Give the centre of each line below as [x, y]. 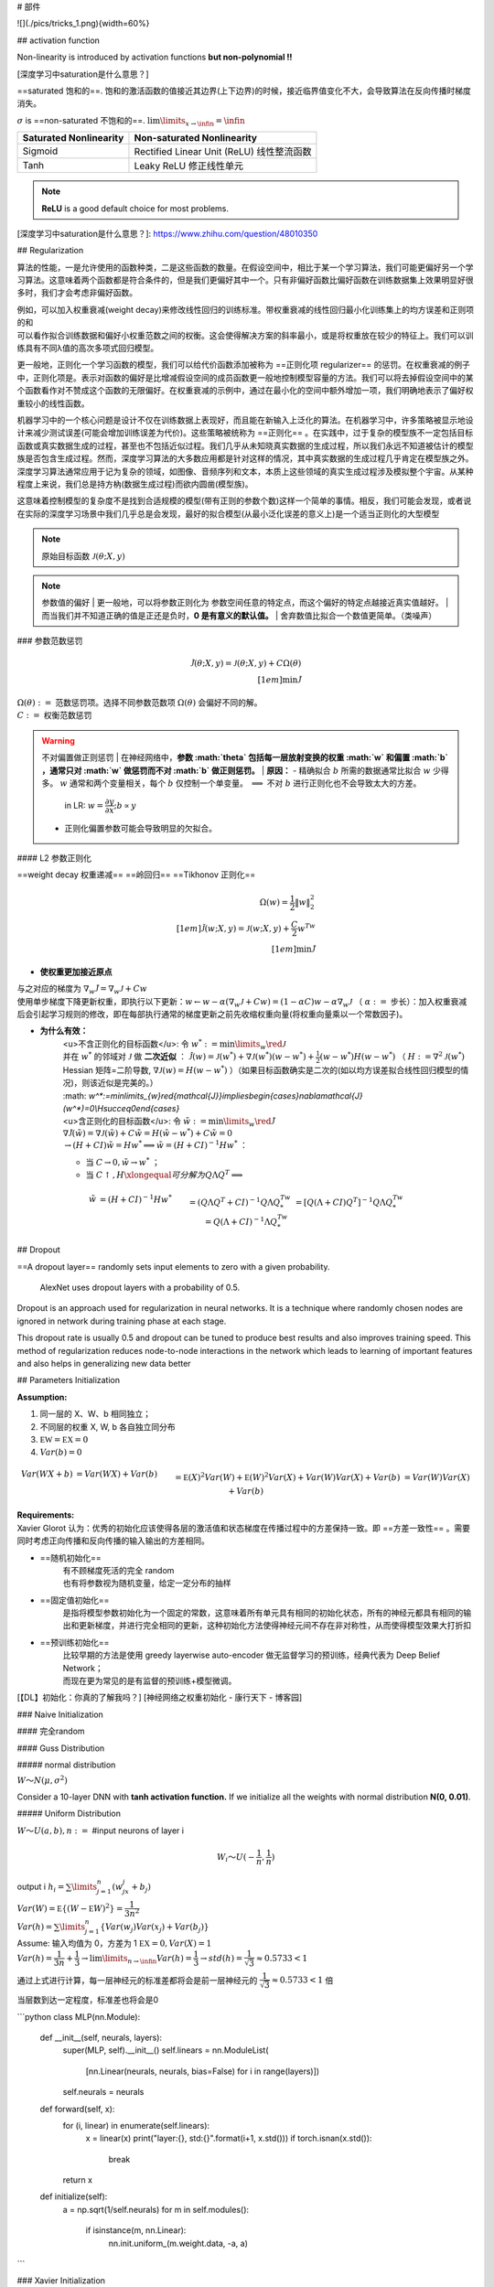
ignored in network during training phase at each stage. [122, 1321]
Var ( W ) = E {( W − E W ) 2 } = [70, 1908]
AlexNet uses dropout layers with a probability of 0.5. [140, 1288]
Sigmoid [40, 151]
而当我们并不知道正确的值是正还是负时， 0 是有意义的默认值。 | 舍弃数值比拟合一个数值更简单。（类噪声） [239, 615]
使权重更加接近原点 [76, 972]
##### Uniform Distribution [69, 1814]
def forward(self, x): [77, 2109]
